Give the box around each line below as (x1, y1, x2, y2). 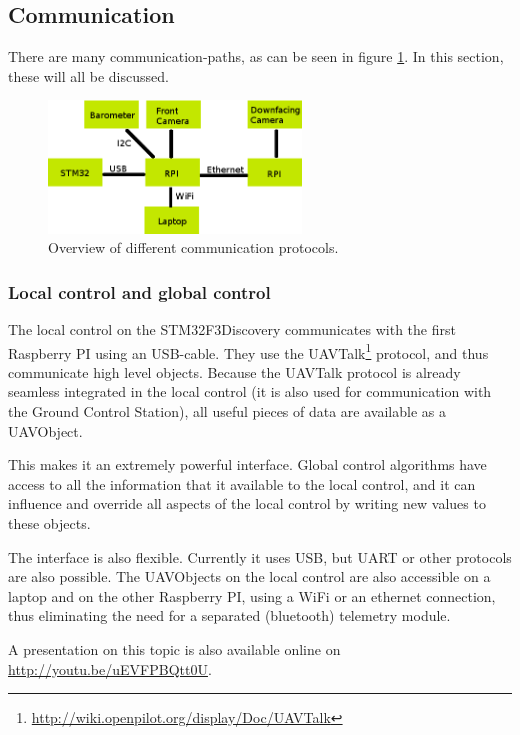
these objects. (8, 512, 91, 533)
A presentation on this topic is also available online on (8, 638, 341, 659)
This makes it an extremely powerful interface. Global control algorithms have (8, 454, 487, 475)
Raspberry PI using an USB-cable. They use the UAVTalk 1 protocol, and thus (8, 339, 489, 363)
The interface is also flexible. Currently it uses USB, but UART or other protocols (8, 546, 512, 567)
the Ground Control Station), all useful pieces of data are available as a (8, 401, 446, 421)
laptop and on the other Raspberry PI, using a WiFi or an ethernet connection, (8, 585, 496, 606)
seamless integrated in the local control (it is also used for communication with (8, 381, 492, 402)
